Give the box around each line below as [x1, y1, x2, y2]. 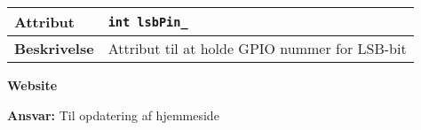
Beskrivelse [14, 38, 94, 58]
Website [7, 76, 58, 94]
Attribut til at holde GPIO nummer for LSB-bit [107, 38, 407, 58]
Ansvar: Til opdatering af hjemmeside [7, 105, 219, 124]
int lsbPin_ [107, 14, 188, 29]
